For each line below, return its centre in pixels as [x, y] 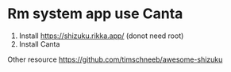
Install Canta [39, 44]
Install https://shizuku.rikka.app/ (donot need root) [101, 36]
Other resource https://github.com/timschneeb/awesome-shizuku [115, 59]
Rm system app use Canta [95, 14]
